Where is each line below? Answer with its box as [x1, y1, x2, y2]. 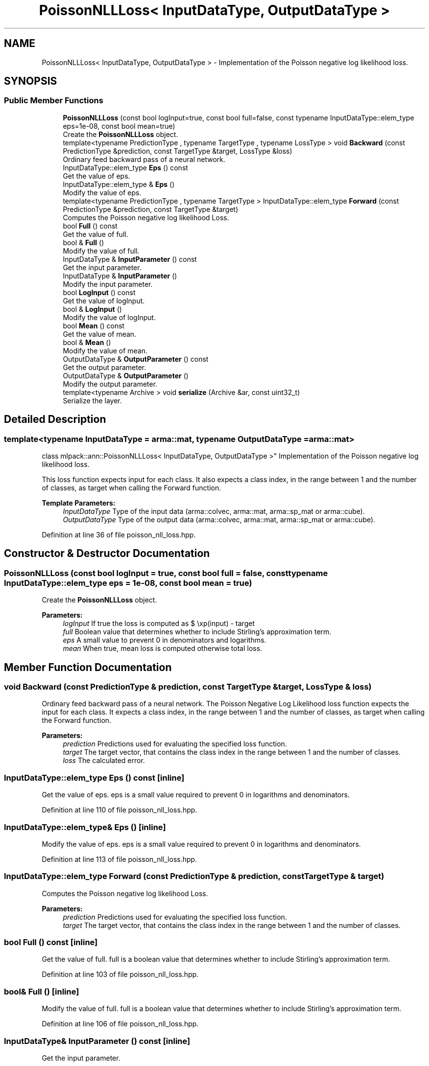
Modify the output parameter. [63, 379, 158, 388]
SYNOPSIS [4, 75, 57, 88]
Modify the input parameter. [63, 279, 153, 288]
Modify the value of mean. [63, 346, 148, 355]
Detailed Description [4, 413, 106, 426]
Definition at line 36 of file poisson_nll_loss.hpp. [42, 531, 196, 539]
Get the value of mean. [63, 329, 137, 338]
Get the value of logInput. [63, 296, 145, 305]
